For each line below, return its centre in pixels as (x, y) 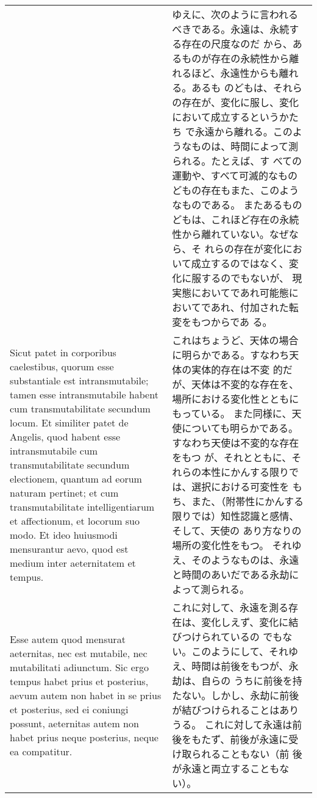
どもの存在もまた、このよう (236, 190)
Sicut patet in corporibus (63, 352)
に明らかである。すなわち (231, 355)
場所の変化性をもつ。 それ (232, 545)
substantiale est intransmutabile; (79, 380)
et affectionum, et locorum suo (75, 520)
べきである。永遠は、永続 (231, 29)
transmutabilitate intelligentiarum (82, 506)
